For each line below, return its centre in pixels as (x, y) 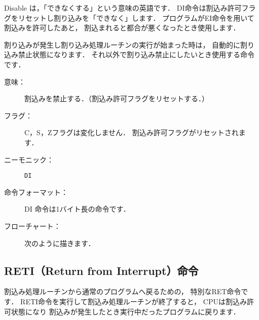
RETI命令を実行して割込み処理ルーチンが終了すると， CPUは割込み (134, 301)
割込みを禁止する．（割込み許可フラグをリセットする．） (117, 98)
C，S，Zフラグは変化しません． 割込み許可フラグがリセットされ (132, 132)
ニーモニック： (29, 159)
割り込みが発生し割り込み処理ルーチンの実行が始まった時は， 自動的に (122, 44)
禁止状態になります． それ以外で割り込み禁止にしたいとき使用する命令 (136, 54)
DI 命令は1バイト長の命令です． (77, 209)
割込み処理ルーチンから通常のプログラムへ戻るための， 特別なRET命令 (123, 291)
